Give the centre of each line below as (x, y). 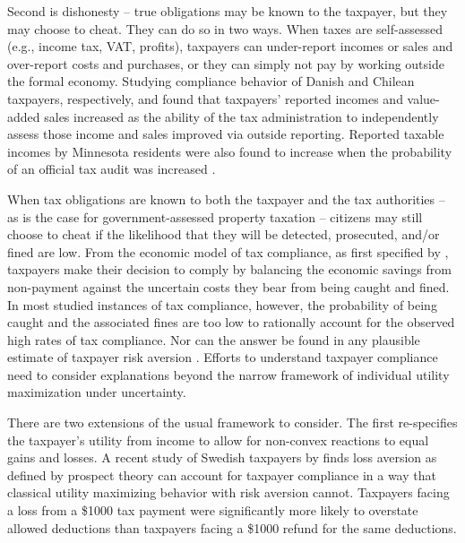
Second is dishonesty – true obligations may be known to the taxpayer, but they (228, 11)
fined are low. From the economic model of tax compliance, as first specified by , (228, 251)
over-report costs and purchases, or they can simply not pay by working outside (226, 63)
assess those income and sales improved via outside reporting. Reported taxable (226, 134)
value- (423, 98)
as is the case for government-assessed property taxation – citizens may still (215, 216)
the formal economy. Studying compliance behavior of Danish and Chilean (211, 81)
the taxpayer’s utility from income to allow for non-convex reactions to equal (218, 440)
